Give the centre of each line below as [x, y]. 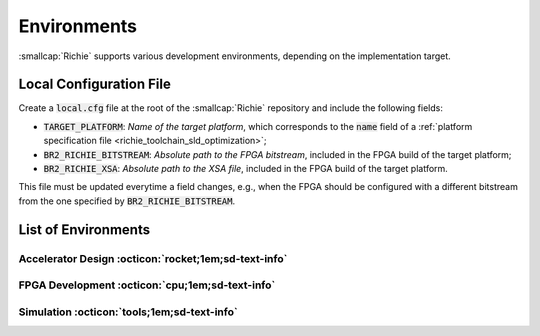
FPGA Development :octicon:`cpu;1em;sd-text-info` [147, 285]
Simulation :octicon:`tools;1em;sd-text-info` [128, 312]
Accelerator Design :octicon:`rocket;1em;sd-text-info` [153, 258]
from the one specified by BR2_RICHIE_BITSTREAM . [127, 201]
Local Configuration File [95, 84]
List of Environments [84, 229]
